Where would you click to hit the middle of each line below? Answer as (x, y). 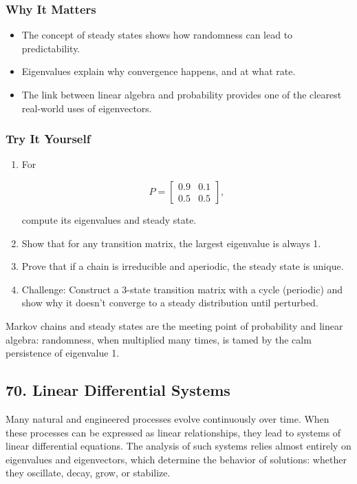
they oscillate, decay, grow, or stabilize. (88, 473)
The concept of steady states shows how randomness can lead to (157, 35)
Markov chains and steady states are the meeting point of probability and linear (174, 325)
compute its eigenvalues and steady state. (109, 220)
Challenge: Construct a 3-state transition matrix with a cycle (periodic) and (182, 289)
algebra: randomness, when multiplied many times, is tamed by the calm (159, 339)
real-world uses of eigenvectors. (87, 108)
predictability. (51, 48)
